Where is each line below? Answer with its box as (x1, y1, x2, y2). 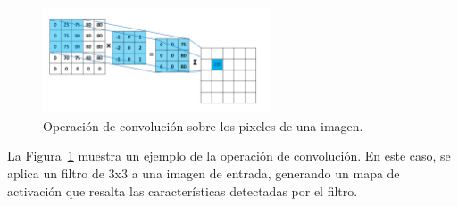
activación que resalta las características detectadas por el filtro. (7, 181, 358, 200)
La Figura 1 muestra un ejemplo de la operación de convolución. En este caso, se (7, 146, 451, 165)
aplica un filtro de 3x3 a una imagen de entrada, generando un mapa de (7, 164, 400, 183)
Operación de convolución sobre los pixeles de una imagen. (43, 116, 363, 135)
